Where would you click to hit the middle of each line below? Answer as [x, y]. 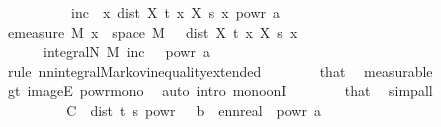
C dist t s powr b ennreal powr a [193, 109]
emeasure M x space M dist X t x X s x [152, 31]
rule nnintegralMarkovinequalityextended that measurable [220, 70]
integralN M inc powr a [126, 51]
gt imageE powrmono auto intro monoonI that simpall [220, 90]
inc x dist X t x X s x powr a [175, 12]
